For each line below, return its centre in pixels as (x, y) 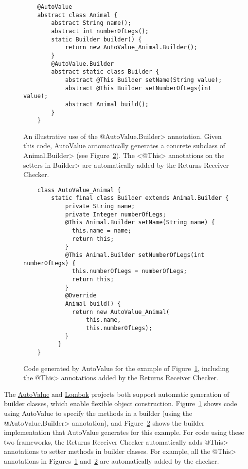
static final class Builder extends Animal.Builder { (140, 198)
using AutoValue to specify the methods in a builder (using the (98, 413)
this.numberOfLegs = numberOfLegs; (130, 271)
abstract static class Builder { (105, 72)
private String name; (100, 206)
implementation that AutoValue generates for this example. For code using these (124, 432)
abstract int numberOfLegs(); (100, 31)
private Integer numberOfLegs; (115, 214)
